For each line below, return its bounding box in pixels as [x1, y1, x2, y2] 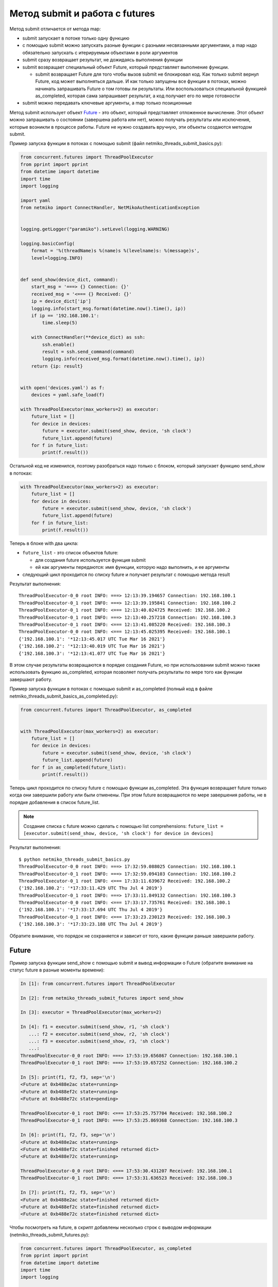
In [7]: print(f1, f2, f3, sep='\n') [20, 1190, 116, 1195]
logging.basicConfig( [20, 241, 75, 247]
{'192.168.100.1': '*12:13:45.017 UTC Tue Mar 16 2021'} [19, 636, 166, 642]
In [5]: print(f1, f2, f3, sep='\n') [20, 1074, 116, 1080]
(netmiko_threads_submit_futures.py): [9, 1231, 90, 1238]
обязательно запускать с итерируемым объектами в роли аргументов [22, 49, 178, 56]
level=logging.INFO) [31, 255, 83, 261]
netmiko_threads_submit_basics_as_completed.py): [9, 693, 118, 699]
